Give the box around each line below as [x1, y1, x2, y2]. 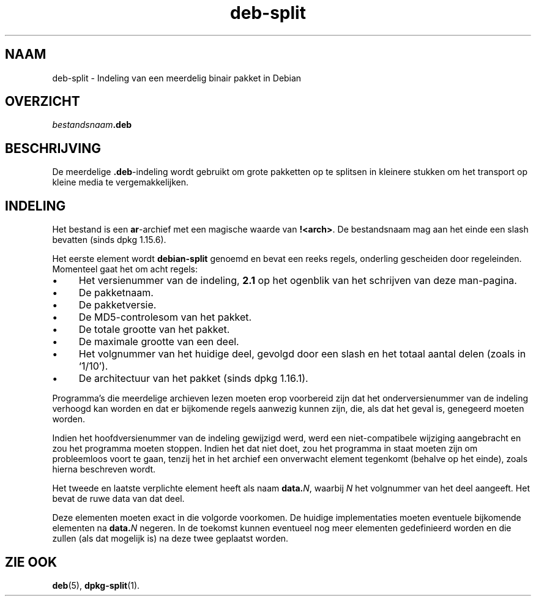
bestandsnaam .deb [52, 119, 132, 130]
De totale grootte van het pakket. [78, 323, 230, 336]
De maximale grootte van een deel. [78, 335, 239, 348]
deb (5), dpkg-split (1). [52, 580, 140, 591]
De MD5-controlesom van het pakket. [78, 311, 252, 324]
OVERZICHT [5, 94, 80, 110]
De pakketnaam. [78, 286, 154, 299]
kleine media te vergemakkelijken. [52, 177, 189, 188]
